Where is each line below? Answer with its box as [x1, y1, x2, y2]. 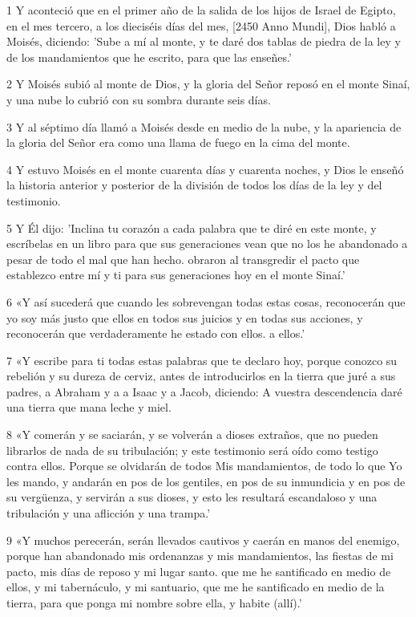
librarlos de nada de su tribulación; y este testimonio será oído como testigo [6, 441, 378, 458]
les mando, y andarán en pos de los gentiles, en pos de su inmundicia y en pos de [6, 473, 406, 489]
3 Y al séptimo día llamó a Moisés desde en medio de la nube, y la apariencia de [6, 118, 402, 135]
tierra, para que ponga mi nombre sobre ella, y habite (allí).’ [6, 595, 302, 611]
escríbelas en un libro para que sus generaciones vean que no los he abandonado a [6, 235, 408, 252]
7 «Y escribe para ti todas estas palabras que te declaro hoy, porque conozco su [6, 351, 398, 368]
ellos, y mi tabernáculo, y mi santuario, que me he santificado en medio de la [6, 578, 385, 595]
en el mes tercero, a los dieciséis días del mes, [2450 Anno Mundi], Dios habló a [6, 17, 396, 34]
